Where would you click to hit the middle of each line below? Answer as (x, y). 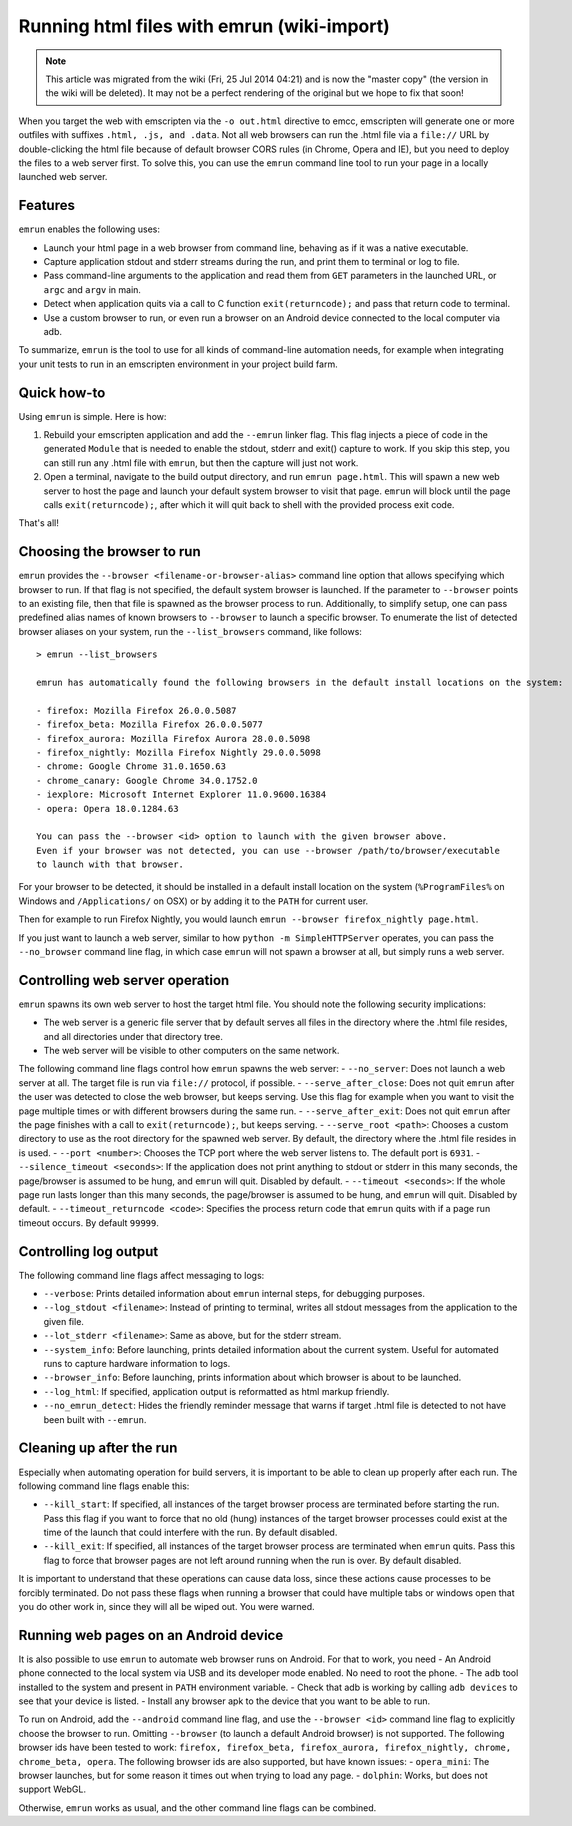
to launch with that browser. (110, 864)
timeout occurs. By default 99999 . (89, 1222)
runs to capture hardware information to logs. (137, 1364)
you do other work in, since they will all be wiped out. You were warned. (166, 1607)
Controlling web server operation (124, 980)
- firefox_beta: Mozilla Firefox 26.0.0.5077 (150, 724)
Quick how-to (62, 392)
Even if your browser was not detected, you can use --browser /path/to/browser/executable (268, 850)
